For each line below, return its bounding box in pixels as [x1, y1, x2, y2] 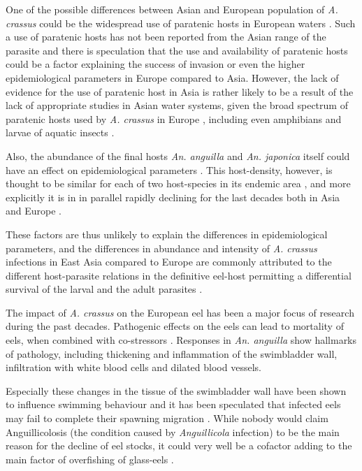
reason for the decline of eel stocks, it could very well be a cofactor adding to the [6, 438, 352, 453]
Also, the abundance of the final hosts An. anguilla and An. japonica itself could [6, 148, 350, 163]
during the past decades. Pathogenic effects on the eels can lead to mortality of [6, 319, 344, 333]
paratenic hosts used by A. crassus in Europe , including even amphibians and [6, 111, 342, 126]
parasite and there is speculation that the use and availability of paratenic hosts [6, 43, 348, 57]
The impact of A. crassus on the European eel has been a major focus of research [6, 305, 354, 319]
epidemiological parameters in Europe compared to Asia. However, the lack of [6, 70, 339, 85]
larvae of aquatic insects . [6, 125, 115, 140]
